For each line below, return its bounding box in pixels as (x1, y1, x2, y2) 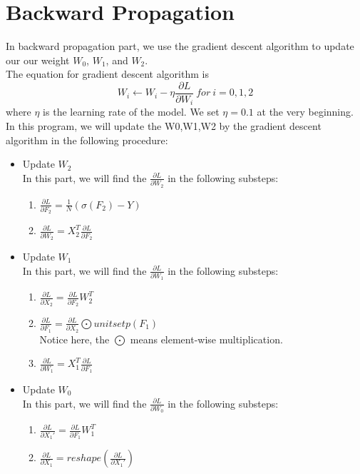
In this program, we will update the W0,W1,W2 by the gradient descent (6, 118, 322, 133)
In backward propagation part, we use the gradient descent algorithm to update (6, 39, 354, 54)
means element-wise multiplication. (130, 331, 283, 346)
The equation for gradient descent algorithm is (6, 66, 209, 81)
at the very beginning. (257, 104, 354, 119)
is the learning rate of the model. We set (43, 104, 220, 119)
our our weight (6, 52, 70, 67)
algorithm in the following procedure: (6, 132, 168, 147)
